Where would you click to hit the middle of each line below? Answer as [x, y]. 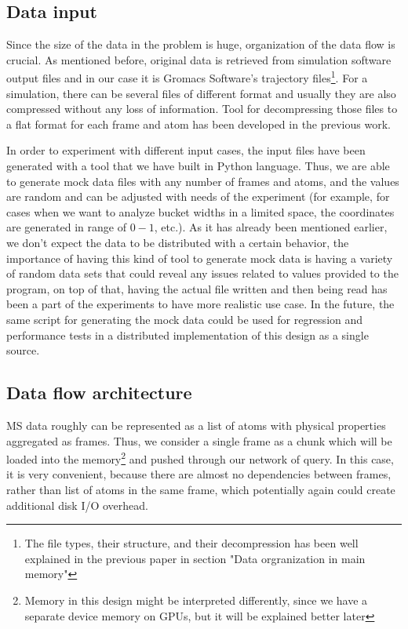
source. [23, 350]
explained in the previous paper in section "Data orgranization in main [195, 558]
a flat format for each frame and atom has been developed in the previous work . [199, 124]
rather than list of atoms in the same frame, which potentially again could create [201, 489]
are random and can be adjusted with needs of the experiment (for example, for [198, 196]
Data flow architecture [99, 393]
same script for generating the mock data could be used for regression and [185, 319]
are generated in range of [66, 227]
